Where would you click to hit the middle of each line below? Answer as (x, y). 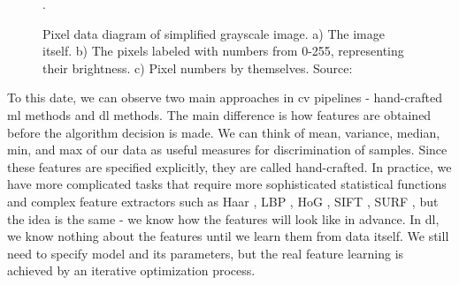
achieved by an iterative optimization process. (131, 270)
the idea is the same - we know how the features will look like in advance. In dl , (223, 218)
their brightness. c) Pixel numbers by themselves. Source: (198, 67)
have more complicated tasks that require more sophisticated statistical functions (227, 184)
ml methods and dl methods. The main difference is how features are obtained (219, 114)
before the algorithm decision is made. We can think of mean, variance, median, (224, 132)
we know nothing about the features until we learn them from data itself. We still (228, 236)
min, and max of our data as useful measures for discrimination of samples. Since (227, 150)
